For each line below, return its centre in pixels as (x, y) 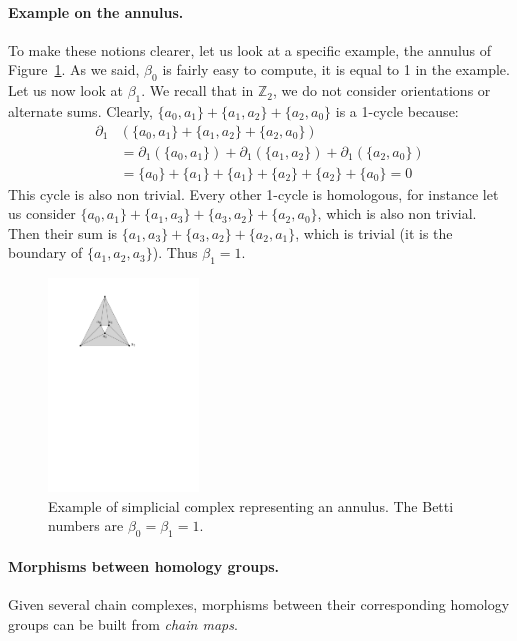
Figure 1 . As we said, (74, 69)
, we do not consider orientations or (382, 90)
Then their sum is (63, 232)
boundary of (45, 252)
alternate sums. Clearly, (80, 110)
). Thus (175, 252)
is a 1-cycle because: (397, 110)
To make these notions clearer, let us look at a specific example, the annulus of (250, 49)
